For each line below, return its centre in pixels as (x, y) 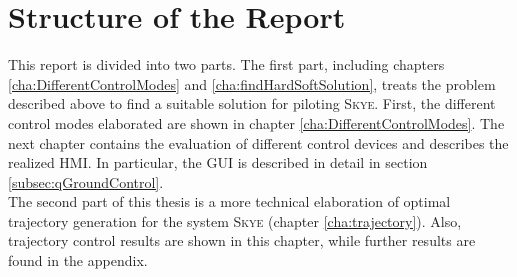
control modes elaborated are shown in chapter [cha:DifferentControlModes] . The (256, 122)
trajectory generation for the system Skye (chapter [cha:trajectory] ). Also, (235, 220)
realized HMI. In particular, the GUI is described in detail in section (218, 162)
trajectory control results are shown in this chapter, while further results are (242, 240)
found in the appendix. (78, 260)
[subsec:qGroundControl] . (86, 181)
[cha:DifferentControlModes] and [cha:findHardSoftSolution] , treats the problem (252, 83)
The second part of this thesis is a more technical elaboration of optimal (229, 201)
